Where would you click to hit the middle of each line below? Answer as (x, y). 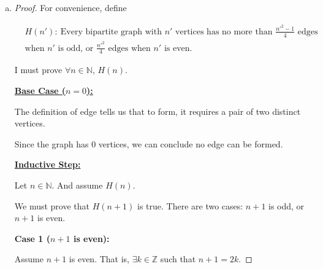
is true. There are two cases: (190, 205)
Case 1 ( (32, 238)
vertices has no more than (224, 32)
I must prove (38, 70)
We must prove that (52, 205)
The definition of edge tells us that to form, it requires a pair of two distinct (158, 111)
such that (178, 259)
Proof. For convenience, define (70, 7)
